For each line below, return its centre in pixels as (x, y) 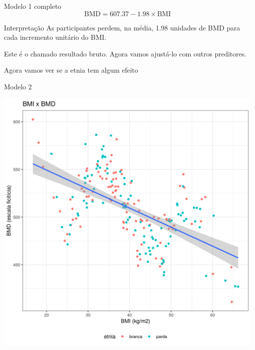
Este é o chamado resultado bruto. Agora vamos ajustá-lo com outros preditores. (125, 53)
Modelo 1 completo (33, 6)
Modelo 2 (18, 86)
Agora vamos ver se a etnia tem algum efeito (71, 70)
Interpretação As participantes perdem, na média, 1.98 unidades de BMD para (122, 27)
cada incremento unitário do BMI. (55, 37)
